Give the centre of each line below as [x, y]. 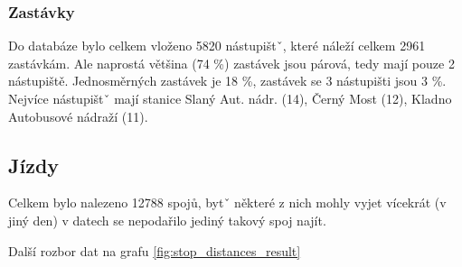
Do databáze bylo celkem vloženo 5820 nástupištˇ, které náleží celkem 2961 [217, 46]
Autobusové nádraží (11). [78, 116]
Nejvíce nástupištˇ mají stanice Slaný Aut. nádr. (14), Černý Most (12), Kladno [230, 98]
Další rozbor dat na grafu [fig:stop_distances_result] [155, 250]
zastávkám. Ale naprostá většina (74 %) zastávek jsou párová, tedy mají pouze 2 [231, 63]
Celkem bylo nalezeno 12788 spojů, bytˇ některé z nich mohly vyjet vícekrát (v [227, 203]
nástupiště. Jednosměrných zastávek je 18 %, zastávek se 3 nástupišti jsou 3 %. [227, 81]
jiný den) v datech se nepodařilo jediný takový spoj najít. [167, 220]
